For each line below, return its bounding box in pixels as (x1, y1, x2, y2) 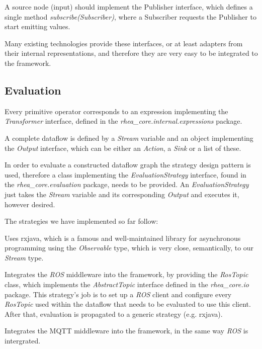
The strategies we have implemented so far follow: (5, 216, 158, 226)
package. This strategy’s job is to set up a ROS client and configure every (5, 289, 232, 299)
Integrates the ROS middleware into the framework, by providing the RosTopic (5, 269, 248, 280)
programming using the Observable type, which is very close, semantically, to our (5, 242, 254, 253)
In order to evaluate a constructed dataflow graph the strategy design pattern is (5, 159, 251, 170)
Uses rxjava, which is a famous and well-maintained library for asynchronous (5, 232, 241, 243)
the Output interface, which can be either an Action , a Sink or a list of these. (5, 142, 241, 153)
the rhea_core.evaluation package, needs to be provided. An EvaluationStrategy (5, 179, 249, 190)
